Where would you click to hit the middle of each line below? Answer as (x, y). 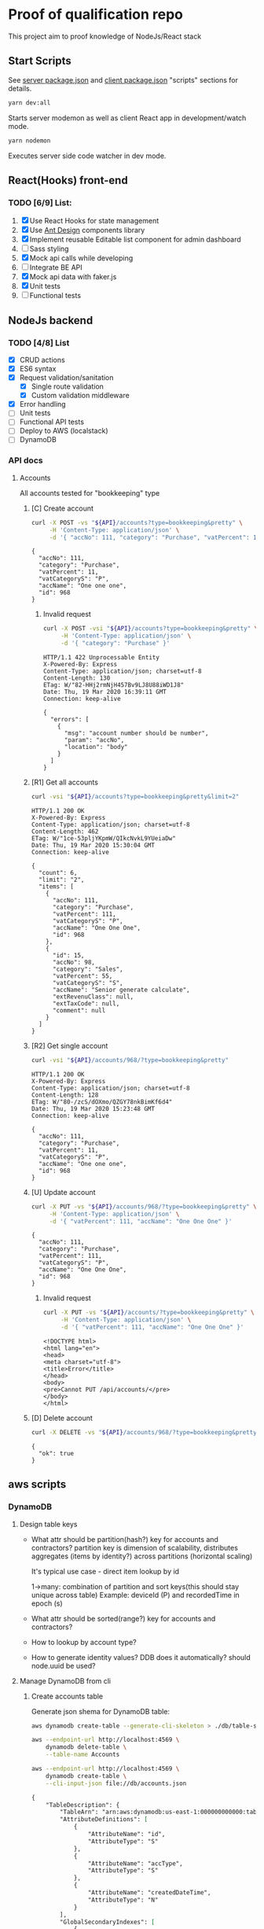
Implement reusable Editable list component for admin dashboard (135, 240)
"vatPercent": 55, (82, 976)
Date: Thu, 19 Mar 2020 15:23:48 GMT (93, 1108)
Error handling (42, 404)
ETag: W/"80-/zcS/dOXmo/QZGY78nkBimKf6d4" (102, 1102)
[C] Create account (62, 508)
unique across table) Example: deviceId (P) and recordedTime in (135, 1595)
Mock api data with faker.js (73, 277)
